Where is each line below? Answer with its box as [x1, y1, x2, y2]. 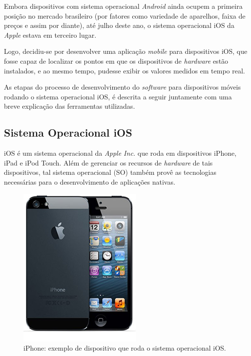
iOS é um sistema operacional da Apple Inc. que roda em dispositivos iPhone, [4, 148, 237, 158]
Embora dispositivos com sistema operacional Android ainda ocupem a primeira [4, 1, 243, 11]
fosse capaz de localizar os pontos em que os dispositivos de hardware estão [4, 55, 229, 66]
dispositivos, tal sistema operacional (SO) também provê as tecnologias [4, 167, 216, 177]
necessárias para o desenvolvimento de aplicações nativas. [4, 176, 175, 187]
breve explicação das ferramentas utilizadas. [4, 101, 135, 111]
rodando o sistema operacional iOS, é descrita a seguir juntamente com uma [4, 91, 232, 101]
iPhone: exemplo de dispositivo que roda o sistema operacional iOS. [23, 343, 226, 353]
